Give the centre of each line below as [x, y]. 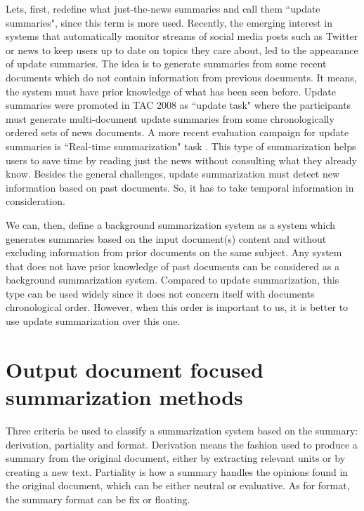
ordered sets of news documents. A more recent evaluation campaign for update [177, 132]
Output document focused [135, 369]
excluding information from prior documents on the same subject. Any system [174, 252]
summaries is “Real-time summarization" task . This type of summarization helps [181, 146]
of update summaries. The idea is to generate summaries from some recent [166, 64]
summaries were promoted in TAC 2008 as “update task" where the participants [178, 105]
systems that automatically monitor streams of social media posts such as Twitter [182, 36]
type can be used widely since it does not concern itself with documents [160, 293]
